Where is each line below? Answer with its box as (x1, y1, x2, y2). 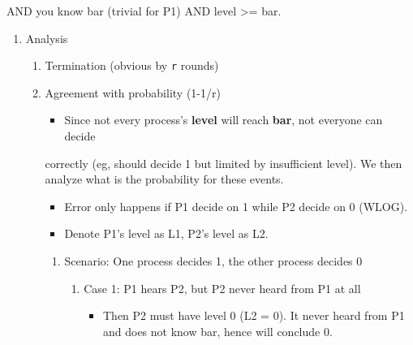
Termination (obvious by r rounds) (45, 57, 219, 74)
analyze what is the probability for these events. (45, 170, 284, 188)
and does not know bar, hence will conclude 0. (102, 322, 333, 339)
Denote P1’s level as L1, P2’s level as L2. (64, 225, 269, 242)
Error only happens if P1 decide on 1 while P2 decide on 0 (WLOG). (64, 197, 408, 214)
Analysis (25, 29, 68, 46)
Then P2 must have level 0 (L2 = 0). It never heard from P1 (102, 307, 405, 324)
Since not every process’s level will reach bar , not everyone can (64, 111, 383, 128)
